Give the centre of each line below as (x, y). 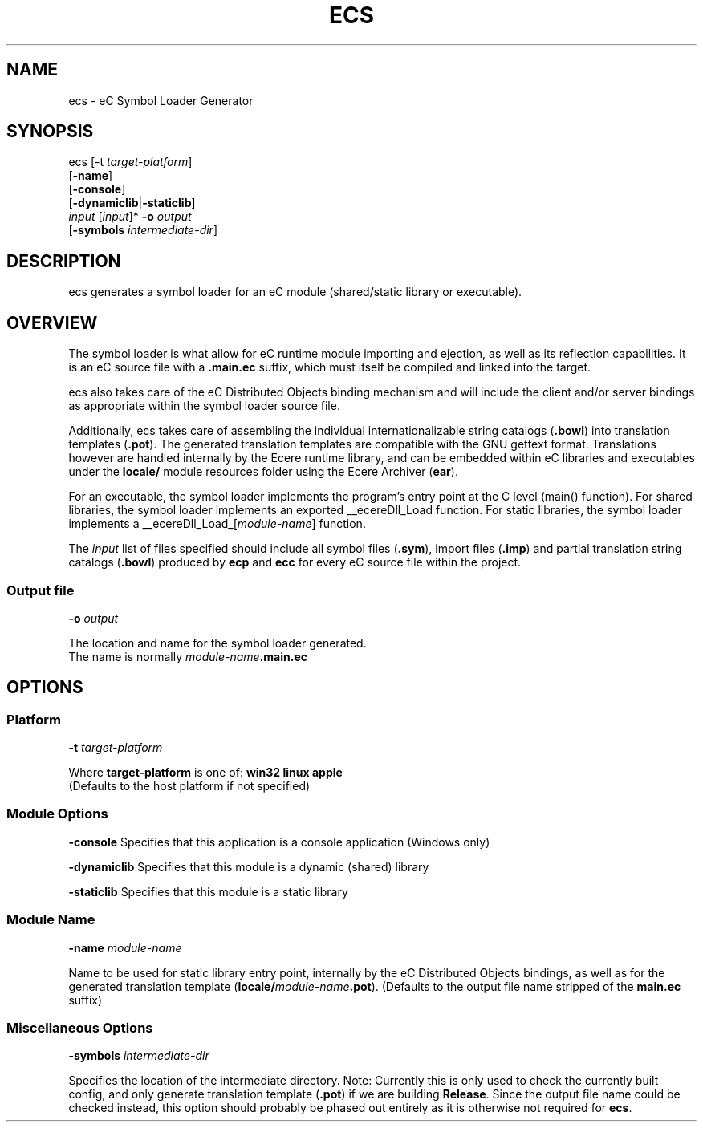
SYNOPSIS (50, 132)
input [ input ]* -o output (130, 217)
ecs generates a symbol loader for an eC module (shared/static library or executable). (295, 292)
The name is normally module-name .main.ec (188, 656)
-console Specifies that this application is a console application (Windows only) (279, 842)
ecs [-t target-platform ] (130, 162)
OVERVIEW (52, 323)
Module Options (57, 814)
